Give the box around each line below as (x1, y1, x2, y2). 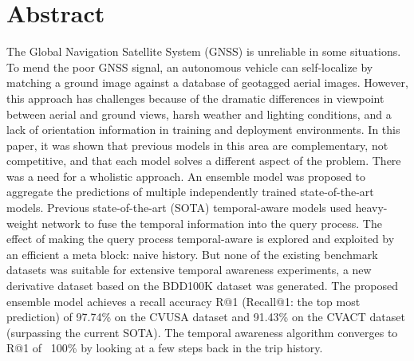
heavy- (355, 199, 388, 216)
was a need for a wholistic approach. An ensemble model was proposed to (6, 167, 366, 184)
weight (6, 214, 38, 231)
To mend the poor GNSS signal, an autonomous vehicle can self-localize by (6, 58, 373, 75)
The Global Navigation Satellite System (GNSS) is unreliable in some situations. (6, 43, 401, 60)
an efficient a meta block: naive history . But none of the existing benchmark (6, 245, 378, 262)
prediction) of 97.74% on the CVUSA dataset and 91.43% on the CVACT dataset (6, 308, 405, 325)
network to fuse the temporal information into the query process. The (41, 214, 382, 231)
